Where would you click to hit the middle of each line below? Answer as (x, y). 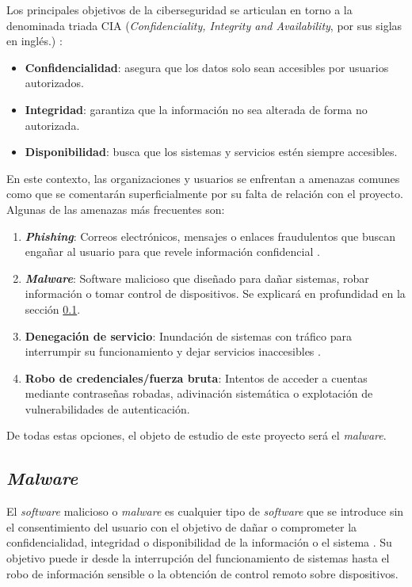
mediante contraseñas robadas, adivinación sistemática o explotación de (199, 393)
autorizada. (52, 125)
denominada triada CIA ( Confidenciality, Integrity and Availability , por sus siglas (204, 25)
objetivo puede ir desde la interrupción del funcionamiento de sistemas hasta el (198, 558)
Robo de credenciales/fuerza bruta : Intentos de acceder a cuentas (196, 377)
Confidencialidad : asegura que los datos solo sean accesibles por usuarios (207, 67)
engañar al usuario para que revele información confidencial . (172, 252)
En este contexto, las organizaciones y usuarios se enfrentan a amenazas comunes (203, 178)
